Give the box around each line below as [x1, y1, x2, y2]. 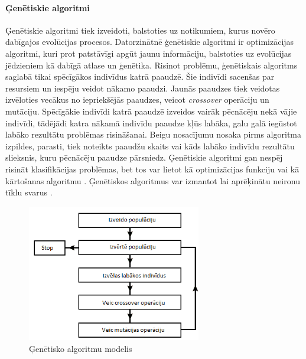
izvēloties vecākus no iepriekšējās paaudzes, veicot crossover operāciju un [5, 93, 269, 106]
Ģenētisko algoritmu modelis [29, 342, 132, 355]
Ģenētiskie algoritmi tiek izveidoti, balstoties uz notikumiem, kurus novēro [5, 24, 275, 36]
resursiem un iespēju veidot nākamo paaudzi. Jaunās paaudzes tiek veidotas [5, 81, 280, 94]
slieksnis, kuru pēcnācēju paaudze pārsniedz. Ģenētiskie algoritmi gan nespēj [5, 151, 283, 164]
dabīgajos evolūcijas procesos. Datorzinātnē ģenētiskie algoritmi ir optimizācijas [5, 35, 294, 48]
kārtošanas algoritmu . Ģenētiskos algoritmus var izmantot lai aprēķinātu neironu [5, 174, 300, 187]
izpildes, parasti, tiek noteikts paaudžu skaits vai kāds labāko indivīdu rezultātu [5, 139, 295, 152]
